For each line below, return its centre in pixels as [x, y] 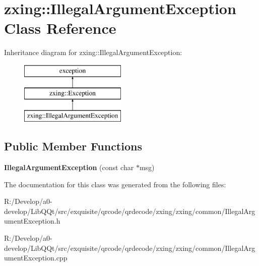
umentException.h [32, 221]
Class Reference [60, 28]
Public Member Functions [73, 146]
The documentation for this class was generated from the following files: [115, 184]
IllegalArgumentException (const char [69, 167]
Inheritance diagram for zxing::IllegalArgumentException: [93, 52]
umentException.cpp [36, 258]
